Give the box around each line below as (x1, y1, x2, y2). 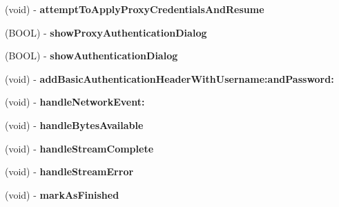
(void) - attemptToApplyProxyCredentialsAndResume (5, 2, 264, 16)
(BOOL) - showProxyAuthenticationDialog (5, 25, 207, 39)
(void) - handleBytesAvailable (5, 117, 144, 132)
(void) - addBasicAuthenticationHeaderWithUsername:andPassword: (5, 71, 334, 86)
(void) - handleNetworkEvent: (5, 95, 145, 109)
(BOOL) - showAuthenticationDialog (5, 48, 178, 63)
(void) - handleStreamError (5, 164, 134, 179)
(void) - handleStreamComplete (5, 141, 154, 155)
